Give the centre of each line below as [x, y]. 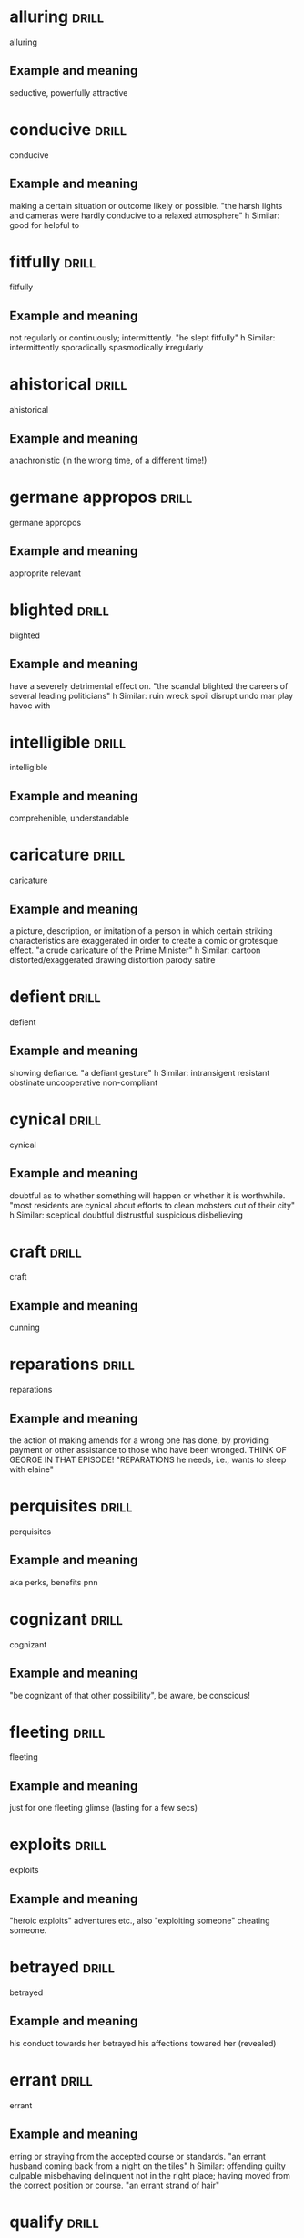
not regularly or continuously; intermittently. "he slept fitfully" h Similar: [142, 338]
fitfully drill [53, 261]
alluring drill [57, 17]
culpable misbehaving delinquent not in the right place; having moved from [150, 2175]
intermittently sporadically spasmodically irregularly [106, 348]
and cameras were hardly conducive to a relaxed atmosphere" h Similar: [145, 215]
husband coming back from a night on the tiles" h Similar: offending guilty [148, 2166]
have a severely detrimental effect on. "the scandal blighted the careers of [149, 685]
